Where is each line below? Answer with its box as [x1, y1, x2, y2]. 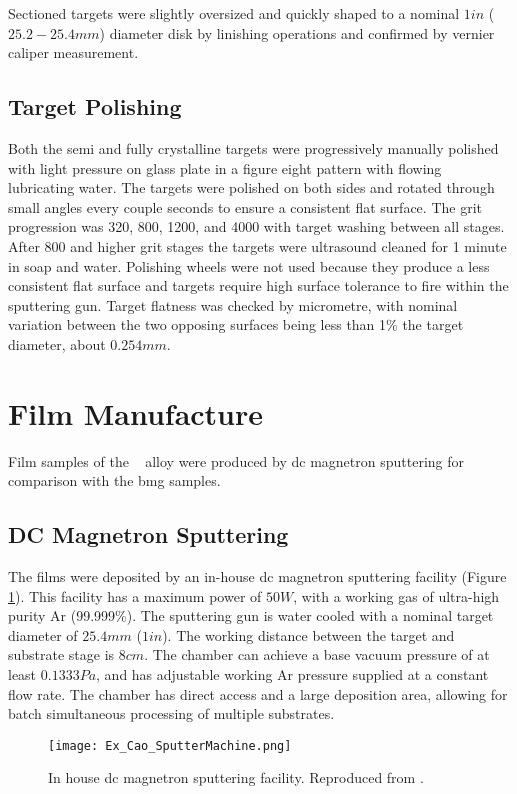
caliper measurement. [8, 42, 139, 63]
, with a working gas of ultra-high [293, 585, 500, 606]
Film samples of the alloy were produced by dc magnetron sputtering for [8, 450, 465, 471]
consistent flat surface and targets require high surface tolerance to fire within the [8, 275, 509, 296]
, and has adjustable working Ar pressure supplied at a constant [96, 664, 489, 684]
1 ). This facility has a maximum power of [8, 585, 262, 606]
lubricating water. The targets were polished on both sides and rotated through [8, 177, 495, 198]
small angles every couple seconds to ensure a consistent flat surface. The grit [8, 196, 482, 217]
